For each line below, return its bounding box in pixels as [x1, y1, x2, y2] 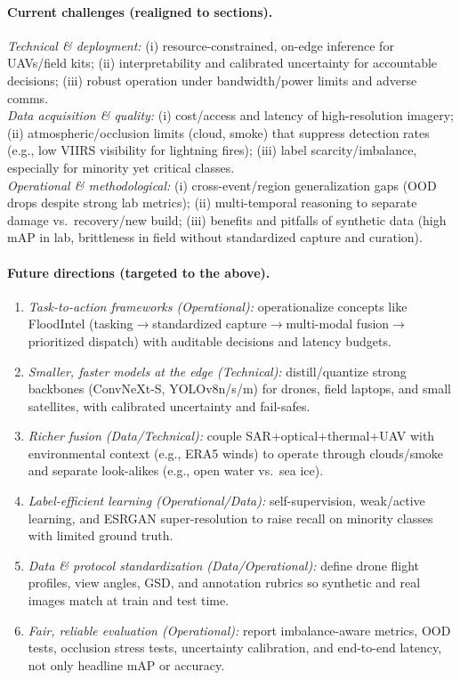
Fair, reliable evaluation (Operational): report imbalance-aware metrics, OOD [28, 620, 451, 639]
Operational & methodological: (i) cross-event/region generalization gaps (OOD [7, 175, 437, 194]
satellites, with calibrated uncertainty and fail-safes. [28, 396, 311, 415]
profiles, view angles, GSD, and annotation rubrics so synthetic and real [28, 573, 421, 592]
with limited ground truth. [28, 526, 174, 545]
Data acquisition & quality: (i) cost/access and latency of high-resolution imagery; [7, 106, 454, 125]
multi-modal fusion [286, 314, 390, 333]
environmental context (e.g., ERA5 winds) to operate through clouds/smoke [28, 443, 444, 462]
